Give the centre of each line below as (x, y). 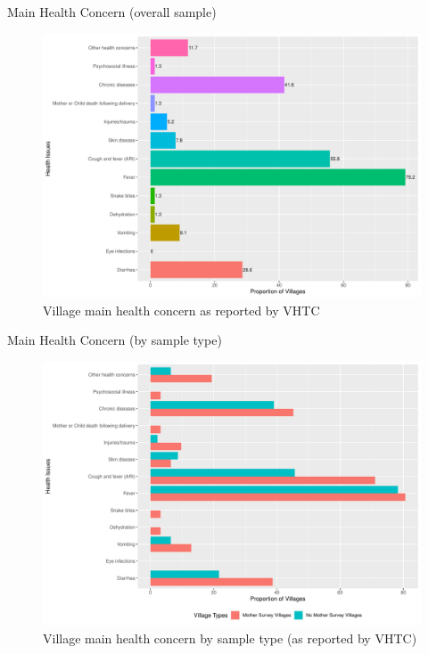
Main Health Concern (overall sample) (112, 12)
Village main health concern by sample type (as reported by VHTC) (230, 638)
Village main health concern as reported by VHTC (181, 310)
